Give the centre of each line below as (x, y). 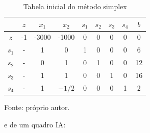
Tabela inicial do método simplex (75, 6)
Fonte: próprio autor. (37, 107)
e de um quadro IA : (35, 124)
